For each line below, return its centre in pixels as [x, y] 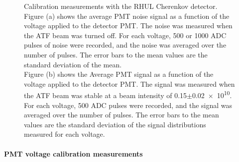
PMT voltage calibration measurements [73, 153]
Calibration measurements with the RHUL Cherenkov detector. [121, 6]
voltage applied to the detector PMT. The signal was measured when [129, 83]
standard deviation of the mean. [73, 64]
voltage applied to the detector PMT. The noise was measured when [128, 26]
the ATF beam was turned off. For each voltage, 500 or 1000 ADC [125, 35]
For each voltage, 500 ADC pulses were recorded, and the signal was [128, 105]
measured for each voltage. [64, 134]
